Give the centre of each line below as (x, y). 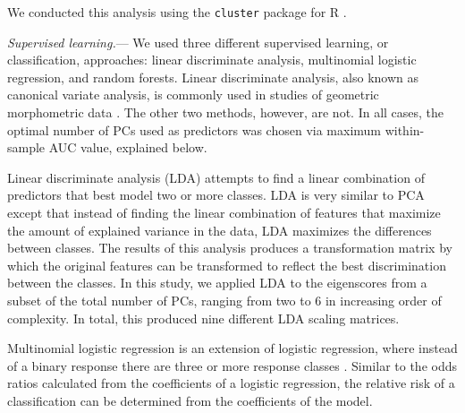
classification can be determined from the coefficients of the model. (190, 400)
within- (405, 129)
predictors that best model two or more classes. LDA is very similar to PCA (216, 195)
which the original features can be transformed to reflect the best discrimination (227, 265)
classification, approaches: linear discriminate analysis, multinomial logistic (212, 60)
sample (26, 147)
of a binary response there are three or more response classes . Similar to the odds (232, 365)
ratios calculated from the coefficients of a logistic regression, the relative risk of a (231, 383)
